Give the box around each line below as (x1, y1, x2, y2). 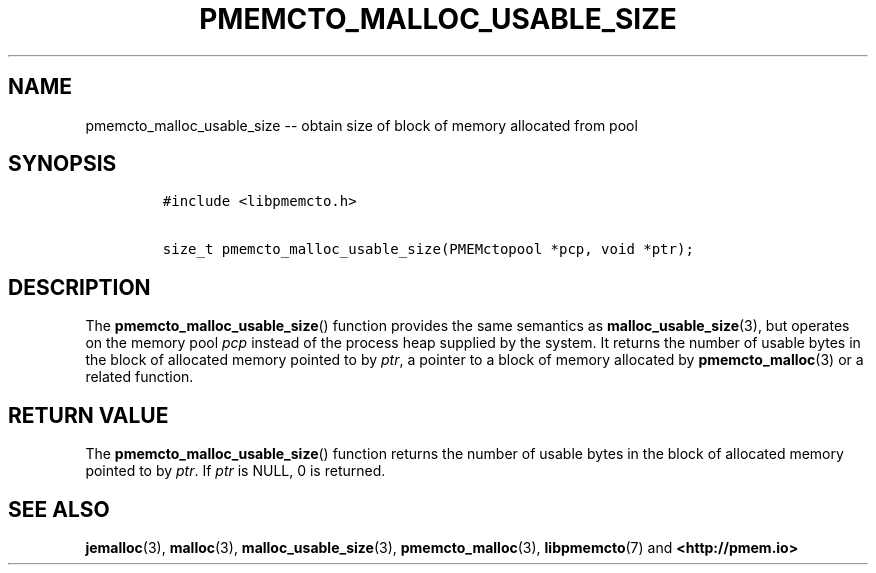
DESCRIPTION (8, 274, 151, 300)
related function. (85, 368, 194, 386)
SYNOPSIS (8, 151, 117, 177)
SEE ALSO (8, 496, 110, 522)
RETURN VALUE (8, 402, 169, 428)
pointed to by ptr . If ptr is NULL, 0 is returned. (85, 462, 386, 480)
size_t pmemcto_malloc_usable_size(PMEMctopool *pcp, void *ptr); (162, 241, 694, 258)
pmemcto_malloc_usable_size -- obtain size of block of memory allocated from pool (85, 116, 638, 134)
